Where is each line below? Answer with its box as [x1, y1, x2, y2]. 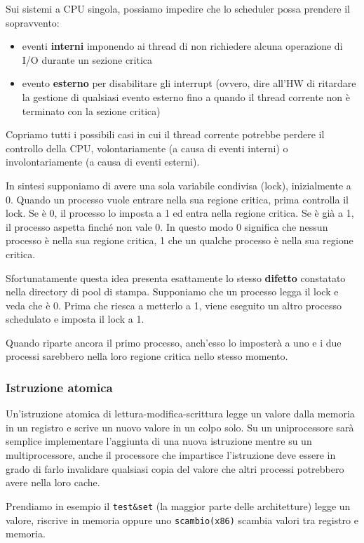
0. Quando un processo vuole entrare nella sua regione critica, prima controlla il [6, 192, 349, 206]
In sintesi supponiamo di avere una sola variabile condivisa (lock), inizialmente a [6, 177, 351, 192]
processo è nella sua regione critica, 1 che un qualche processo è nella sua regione [6, 233, 353, 248]
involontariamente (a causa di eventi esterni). [6, 154, 200, 169]
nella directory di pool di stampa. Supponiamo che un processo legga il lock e [6, 284, 339, 299]
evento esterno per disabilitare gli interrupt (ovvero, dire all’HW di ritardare [22, 76, 356, 90]
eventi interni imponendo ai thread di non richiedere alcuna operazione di [22, 39, 343, 53]
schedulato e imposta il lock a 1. [6, 311, 144, 326]
